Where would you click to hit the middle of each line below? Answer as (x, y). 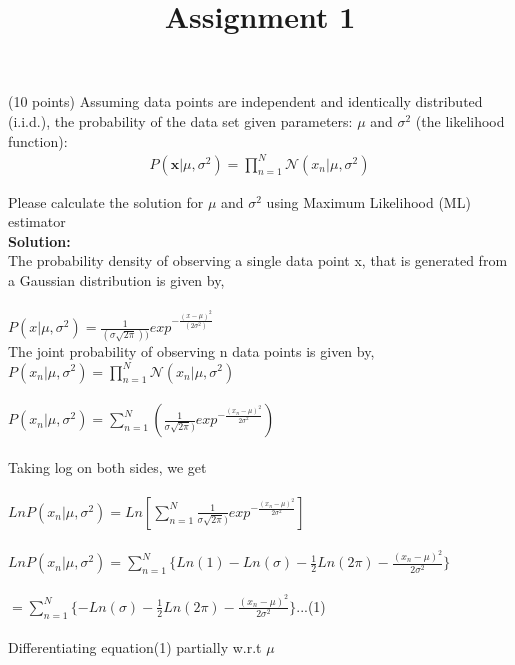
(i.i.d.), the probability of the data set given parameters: (180, 120)
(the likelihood (460, 120)
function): (38, 140)
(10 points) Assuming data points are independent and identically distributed (245, 101)
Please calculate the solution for (106, 201)
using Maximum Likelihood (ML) (368, 201)
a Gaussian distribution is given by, (116, 280)
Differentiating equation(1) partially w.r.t (135, 647)
